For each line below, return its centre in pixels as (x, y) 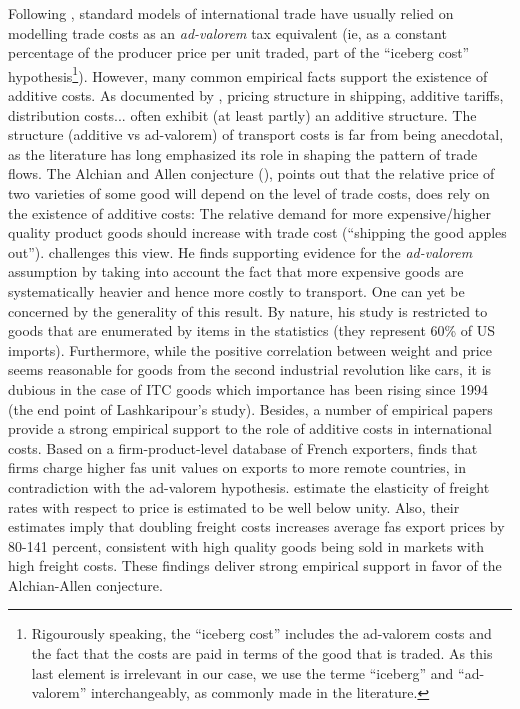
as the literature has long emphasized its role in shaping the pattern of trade (243, 153)
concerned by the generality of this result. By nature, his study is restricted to (248, 310)
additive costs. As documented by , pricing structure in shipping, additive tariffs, (256, 95)
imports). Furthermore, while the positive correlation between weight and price (250, 349)
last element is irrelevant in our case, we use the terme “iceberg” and (242, 672)
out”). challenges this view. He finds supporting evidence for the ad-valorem (240, 251)
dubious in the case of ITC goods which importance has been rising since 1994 (248, 388)
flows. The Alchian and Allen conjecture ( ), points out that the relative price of (251, 173)
